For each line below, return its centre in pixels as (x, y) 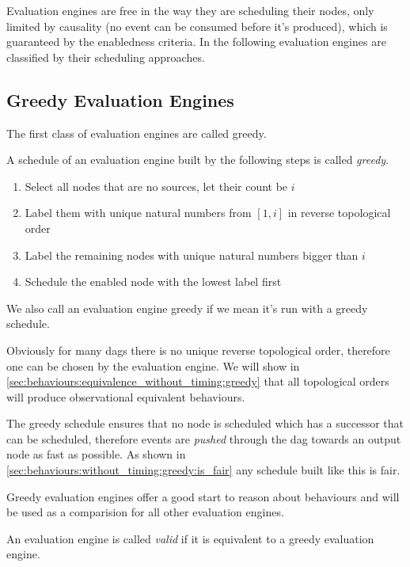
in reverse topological (339, 213)
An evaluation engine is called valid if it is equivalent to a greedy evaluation (190, 538)
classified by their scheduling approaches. (106, 57)
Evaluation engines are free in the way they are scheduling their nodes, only (190, 10)
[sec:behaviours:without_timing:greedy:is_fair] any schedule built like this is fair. (203, 470)
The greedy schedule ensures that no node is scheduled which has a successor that (205, 423)
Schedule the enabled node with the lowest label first (153, 282)
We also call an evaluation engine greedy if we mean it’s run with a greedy (187, 308)
